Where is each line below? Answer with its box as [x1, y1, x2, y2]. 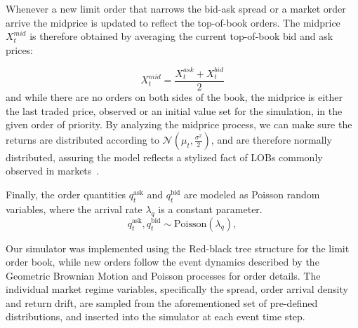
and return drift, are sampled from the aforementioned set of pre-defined [6, 295, 318, 310]
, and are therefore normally [211, 132, 332, 146]
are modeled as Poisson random [183, 186, 320, 201]
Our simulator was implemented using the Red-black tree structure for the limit [6, 240, 350, 255]
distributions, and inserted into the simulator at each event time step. [6, 309, 305, 324]
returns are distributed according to [6, 132, 159, 146]
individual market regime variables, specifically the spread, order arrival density [6, 282, 348, 296]
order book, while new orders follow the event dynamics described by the [6, 254, 319, 269]
